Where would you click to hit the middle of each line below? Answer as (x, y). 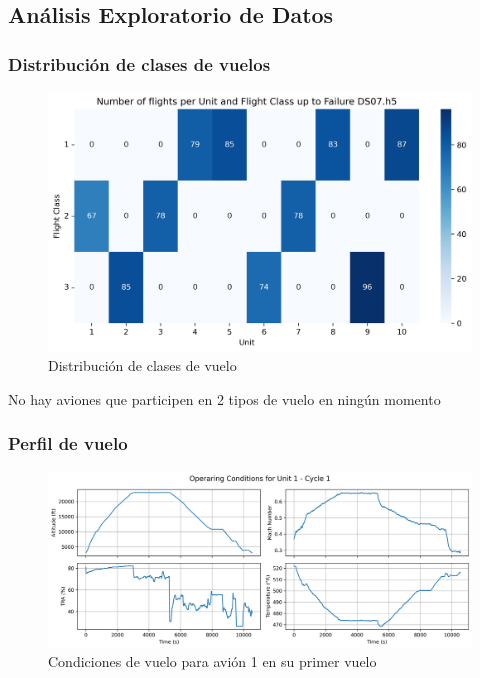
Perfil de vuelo (68, 443)
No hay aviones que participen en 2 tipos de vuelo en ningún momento (224, 398)
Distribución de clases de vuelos (139, 63)
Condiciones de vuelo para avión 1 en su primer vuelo (212, 661)
